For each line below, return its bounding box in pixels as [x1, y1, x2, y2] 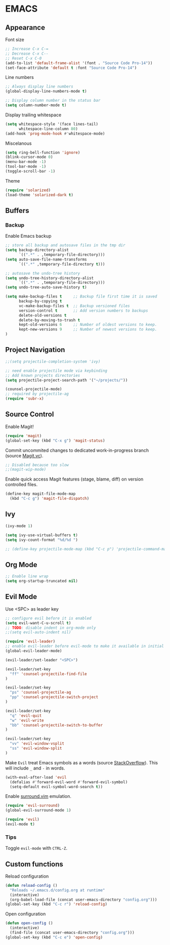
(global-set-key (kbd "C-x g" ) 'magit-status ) [5, 438, 105, 443]
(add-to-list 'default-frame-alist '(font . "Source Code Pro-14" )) [5, 60, 153, 66]
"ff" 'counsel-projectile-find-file [10, 671, 87, 676]
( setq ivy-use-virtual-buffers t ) [5, 532, 78, 538]
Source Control [5, 410, 54, 419]
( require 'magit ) [5, 433, 42, 438]
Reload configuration [5, 873, 49, 879]
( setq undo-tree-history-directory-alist [5, 275, 94, 281]
